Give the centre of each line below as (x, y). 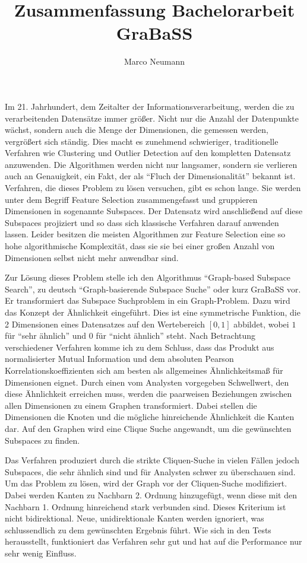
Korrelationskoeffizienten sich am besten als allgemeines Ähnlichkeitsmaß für (144, 370)
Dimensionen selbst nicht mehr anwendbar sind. (92, 257)
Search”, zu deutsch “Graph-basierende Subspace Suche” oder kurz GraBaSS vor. (153, 289)
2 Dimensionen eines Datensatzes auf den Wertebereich (105, 324)
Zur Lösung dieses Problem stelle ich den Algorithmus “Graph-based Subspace (148, 277)
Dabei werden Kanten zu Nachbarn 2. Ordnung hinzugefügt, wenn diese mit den (151, 494)
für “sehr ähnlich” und (46, 335)
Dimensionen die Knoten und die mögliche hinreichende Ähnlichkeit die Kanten (150, 417)
